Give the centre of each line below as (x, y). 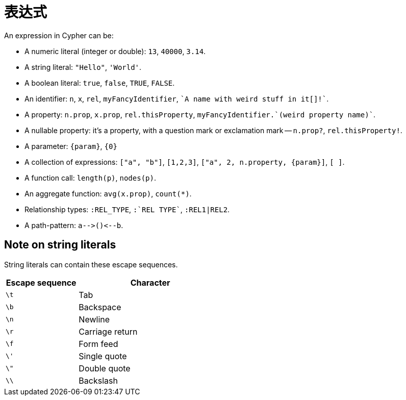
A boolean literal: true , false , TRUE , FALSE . (100, 83)
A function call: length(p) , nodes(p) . (90, 178)
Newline (94, 319)
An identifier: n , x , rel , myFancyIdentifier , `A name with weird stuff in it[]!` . (177, 98)
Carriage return (108, 331)
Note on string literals (60, 245)
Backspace (100, 307)
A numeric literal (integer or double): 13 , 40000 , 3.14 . (115, 51)
